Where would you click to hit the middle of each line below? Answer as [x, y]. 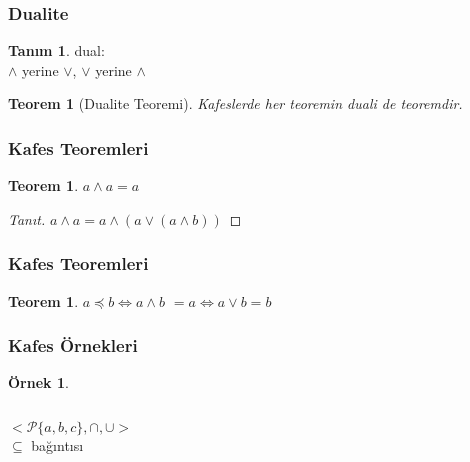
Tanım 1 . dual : [56, 50]
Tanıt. [27, 218]
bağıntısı [57, 445]
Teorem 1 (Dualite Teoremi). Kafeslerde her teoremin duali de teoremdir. [235, 103]
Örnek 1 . [38, 382]
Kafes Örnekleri [73, 345]
